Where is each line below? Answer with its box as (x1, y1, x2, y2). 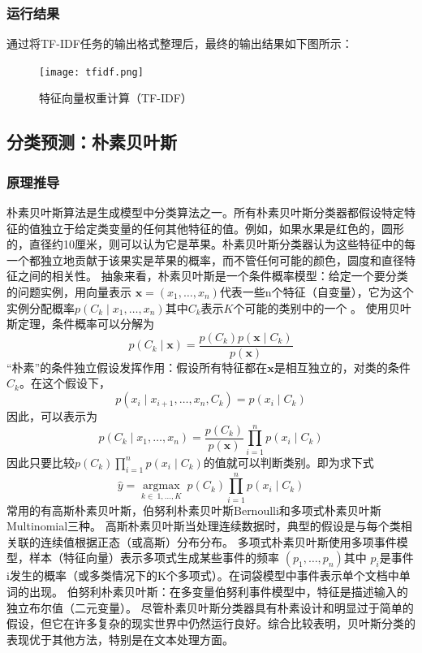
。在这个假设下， (19, 374, 110, 391)
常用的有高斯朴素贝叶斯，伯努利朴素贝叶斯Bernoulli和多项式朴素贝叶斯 (6, 501, 381, 518)
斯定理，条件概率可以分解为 (6, 315, 154, 332)
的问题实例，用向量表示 (6, 283, 131, 301)
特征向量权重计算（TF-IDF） (39, 89, 192, 106)
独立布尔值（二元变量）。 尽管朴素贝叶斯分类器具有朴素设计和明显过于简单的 (6, 599, 414, 616)
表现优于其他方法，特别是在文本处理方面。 (6, 630, 234, 647)
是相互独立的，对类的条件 (273, 358, 411, 375)
